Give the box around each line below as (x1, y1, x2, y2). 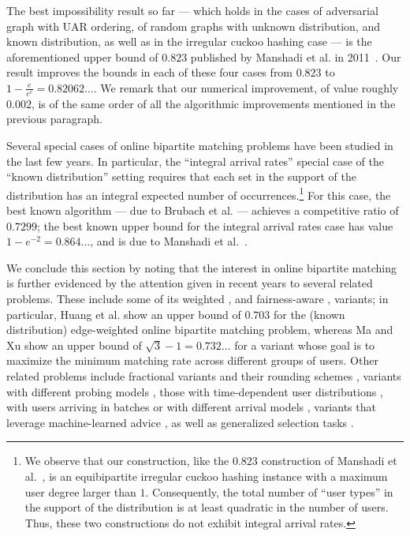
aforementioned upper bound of (6, 48, 158, 65)
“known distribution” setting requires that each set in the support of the (6, 168, 356, 185)
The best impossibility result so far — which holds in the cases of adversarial (6, 2, 378, 18)
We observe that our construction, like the (24, 452, 229, 469)
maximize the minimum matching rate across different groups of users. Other (6, 352, 378, 369)
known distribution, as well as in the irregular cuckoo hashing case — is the (6, 33, 372, 50)
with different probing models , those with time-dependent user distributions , (6, 383, 383, 399)
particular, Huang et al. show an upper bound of (6, 305, 241, 322)
